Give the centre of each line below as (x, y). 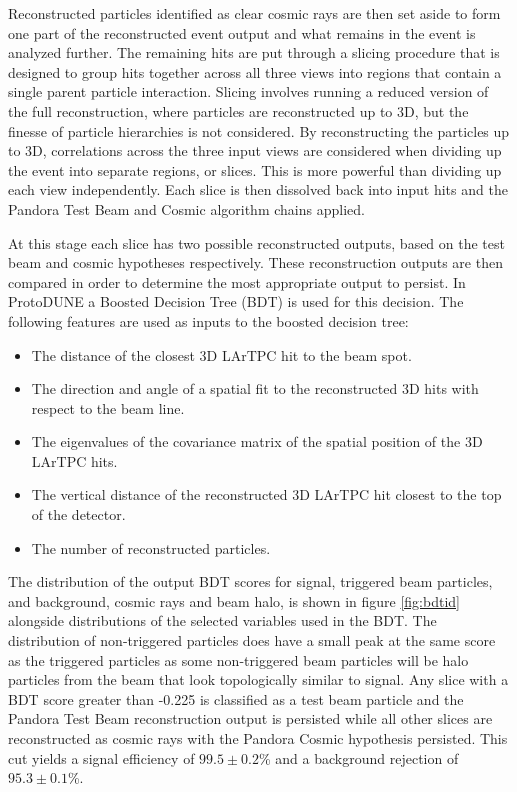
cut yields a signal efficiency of (101, 757)
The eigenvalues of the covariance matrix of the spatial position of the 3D (257, 441)
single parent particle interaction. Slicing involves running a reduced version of (248, 91)
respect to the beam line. (108, 407)
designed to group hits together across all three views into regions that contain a (255, 71)
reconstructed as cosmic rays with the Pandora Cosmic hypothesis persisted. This (258, 738)
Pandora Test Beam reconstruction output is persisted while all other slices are (250, 718)
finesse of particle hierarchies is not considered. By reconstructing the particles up (259, 130)
